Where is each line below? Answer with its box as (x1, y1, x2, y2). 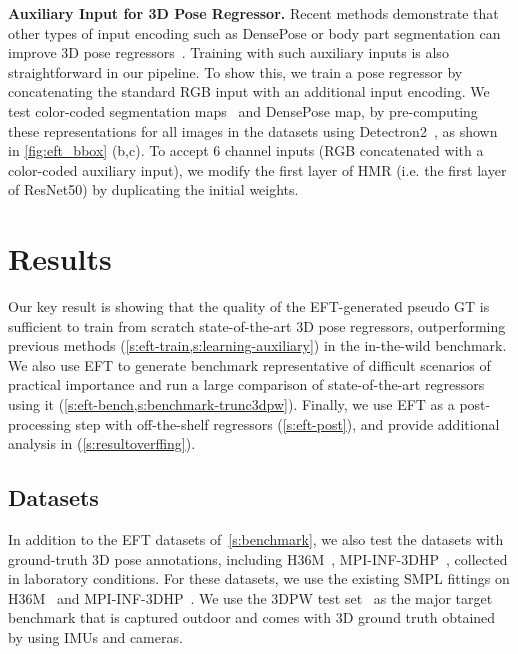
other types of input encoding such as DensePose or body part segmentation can (8, 22, 501, 43)
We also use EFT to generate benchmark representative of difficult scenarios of (8, 354, 491, 375)
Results (8, 238, 112, 279)
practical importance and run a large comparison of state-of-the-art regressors (8, 374, 485, 395)
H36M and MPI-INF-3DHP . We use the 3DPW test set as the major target (8, 587, 493, 608)
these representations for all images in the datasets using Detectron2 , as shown (8, 120, 498, 141)
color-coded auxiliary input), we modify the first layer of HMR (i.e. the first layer (8, 159, 507, 180)
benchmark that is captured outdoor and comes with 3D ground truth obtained (8, 607, 496, 628)
